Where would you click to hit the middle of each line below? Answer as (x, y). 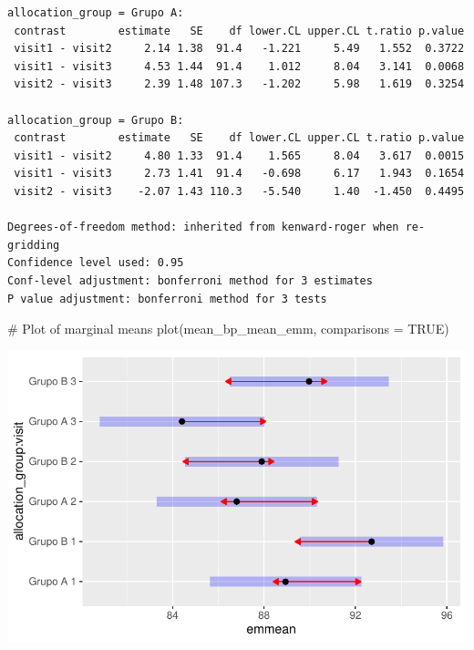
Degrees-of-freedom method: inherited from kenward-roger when (203, 227)
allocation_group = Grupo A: (96, 13)
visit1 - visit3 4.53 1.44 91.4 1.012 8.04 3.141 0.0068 (239, 66)
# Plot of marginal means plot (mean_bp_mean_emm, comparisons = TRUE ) (228, 329)
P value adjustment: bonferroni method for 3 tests (167, 299)
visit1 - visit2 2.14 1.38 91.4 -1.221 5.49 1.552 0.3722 (239, 49)
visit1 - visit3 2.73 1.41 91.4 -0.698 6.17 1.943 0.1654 (239, 174)
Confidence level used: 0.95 (96, 263)
